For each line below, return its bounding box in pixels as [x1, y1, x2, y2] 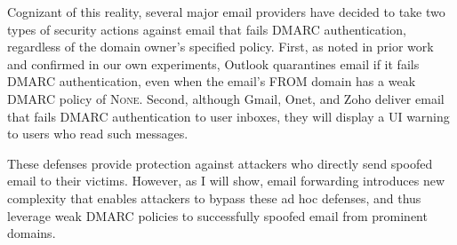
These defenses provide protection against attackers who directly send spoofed [7, 154, 433, 172]
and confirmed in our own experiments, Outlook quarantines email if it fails [7, 54, 420, 73]
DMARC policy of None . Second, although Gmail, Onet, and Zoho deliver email [7, 89, 445, 107]
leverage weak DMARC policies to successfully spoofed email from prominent [7, 206, 428, 225]
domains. [7, 224, 56, 242]
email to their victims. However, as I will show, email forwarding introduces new [7, 171, 445, 190]
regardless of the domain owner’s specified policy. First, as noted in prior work [7, 37, 434, 56]
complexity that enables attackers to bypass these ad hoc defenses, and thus [7, 188, 421, 207]
